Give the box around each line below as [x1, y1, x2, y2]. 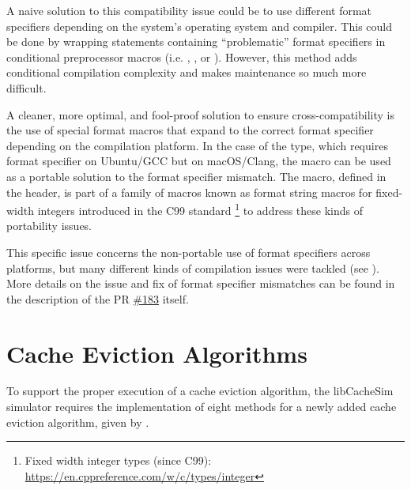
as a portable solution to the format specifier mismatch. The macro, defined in [6, 168, 386, 184]
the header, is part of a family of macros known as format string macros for [6, 183, 372, 200]
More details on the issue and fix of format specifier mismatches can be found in [6, 275, 395, 292]
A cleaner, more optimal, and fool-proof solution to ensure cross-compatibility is [6, 106, 394, 122]
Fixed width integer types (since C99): [25, 452, 212, 469]
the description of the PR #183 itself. [6, 290, 189, 307]
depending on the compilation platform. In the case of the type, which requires [6, 137, 388, 153]
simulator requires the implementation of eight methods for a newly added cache [6, 398, 397, 415]
